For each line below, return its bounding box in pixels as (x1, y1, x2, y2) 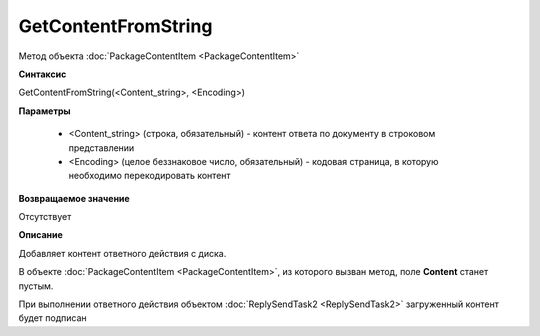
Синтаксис (18, 68, 67, 80)
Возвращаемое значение (18, 192, 130, 204)
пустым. (18, 280, 54, 292)
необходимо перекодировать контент (68, 170, 231, 182)
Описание (18, 229, 64, 241)
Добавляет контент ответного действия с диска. (18, 247, 227, 259)
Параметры (18, 105, 71, 117)
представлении (68, 141, 135, 154)
